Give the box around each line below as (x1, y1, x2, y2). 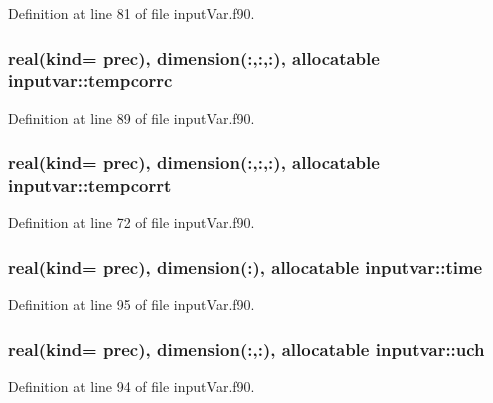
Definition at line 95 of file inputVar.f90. (8, 294, 255, 315)
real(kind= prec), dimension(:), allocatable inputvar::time (8, 254, 483, 279)
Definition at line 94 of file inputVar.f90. (8, 376, 255, 397)
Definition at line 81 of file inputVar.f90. (8, 3, 255, 23)
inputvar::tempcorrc (8, 68, 173, 93)
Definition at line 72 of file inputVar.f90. (8, 212, 255, 233)
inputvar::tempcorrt (8, 173, 172, 198)
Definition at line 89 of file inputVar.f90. (8, 107, 255, 128)
